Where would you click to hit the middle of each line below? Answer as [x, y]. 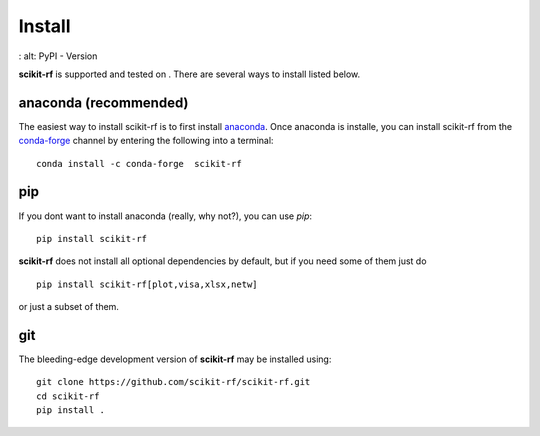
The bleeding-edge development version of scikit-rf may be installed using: [175, 359]
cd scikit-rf [68, 396]
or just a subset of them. [69, 307]
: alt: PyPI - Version [58, 56]
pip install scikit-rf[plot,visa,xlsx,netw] [147, 284]
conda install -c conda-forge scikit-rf [139, 163]
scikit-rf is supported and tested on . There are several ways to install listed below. [189, 74]
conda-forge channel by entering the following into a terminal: [146, 141]
